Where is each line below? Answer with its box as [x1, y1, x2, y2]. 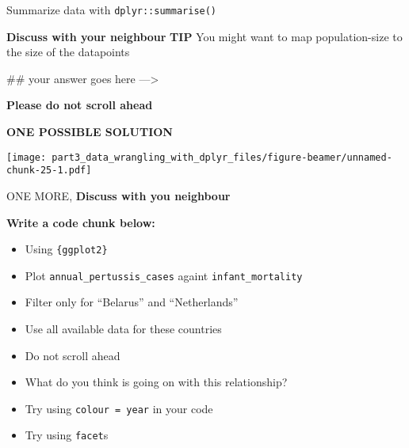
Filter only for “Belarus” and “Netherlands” [25, 294, 239, 310]
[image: [6, 151, 47, 163]
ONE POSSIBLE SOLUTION [6, 123, 173, 140]
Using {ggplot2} [25, 241, 108, 257]
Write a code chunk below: [6, 214, 155, 230]
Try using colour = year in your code [25, 400, 213, 416]
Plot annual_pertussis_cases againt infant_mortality [25, 267, 303, 283]
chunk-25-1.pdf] [6, 165, 92, 177]
